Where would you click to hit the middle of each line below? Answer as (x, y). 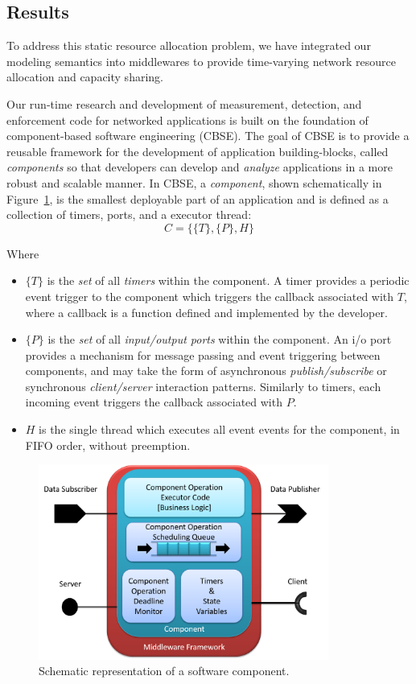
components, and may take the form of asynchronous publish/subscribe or (206, 371)
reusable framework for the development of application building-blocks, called (198, 151)
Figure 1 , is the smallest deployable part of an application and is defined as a (198, 198)
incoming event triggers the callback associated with (154, 402)
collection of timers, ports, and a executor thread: (129, 214)
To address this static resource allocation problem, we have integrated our (189, 45)
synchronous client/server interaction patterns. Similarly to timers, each (203, 386)
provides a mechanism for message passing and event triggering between (203, 354)
